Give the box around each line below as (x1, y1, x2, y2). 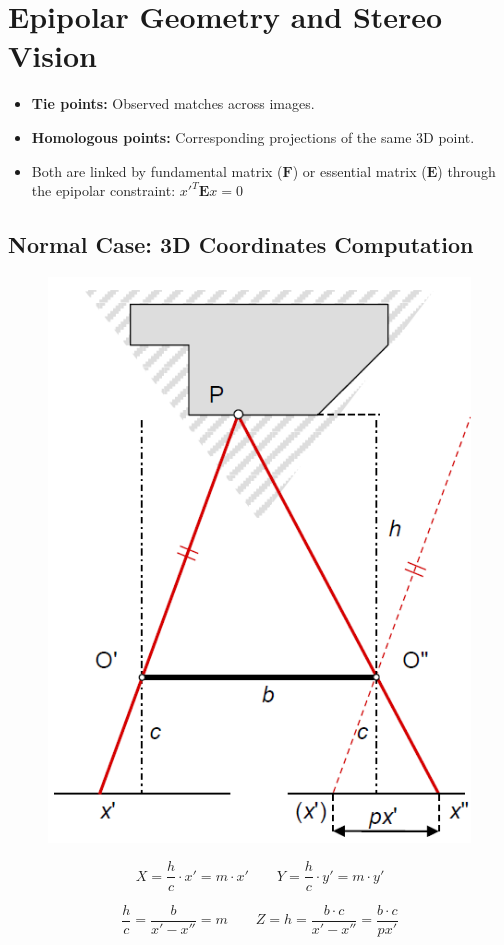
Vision (8, 35, 97, 76)
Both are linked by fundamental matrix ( (31, 160, 283, 181)
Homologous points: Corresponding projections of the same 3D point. (31, 126, 475, 147)
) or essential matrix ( (292, 160, 427, 181)
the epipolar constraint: (31, 180, 176, 201)
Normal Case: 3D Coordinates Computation (8, 229, 474, 260)
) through (437, 160, 496, 181)
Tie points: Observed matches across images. (31, 93, 315, 114)
